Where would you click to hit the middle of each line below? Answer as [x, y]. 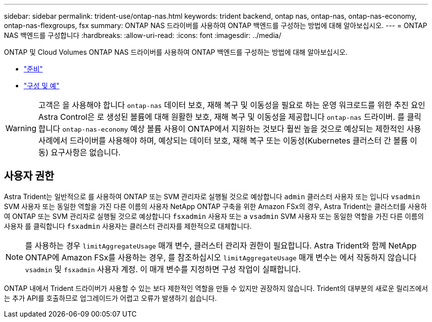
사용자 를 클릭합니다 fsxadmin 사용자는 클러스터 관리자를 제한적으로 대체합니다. [128, 226]
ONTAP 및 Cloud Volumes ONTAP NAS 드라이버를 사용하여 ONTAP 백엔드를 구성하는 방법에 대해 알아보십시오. [176, 52]
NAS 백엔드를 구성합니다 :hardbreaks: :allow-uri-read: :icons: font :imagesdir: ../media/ [143, 35]
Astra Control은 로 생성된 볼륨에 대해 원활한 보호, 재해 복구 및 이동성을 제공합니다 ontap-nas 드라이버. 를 [221, 117]
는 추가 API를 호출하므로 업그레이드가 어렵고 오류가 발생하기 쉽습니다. [110, 298]
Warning [21, 128]
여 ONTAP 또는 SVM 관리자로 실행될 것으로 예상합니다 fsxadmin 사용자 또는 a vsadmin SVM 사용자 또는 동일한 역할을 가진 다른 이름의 [214, 216]
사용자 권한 [29, 176]
